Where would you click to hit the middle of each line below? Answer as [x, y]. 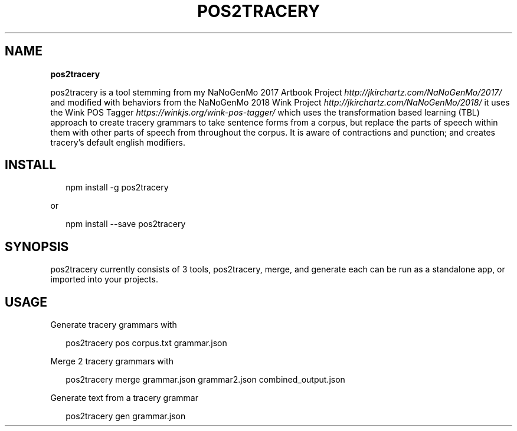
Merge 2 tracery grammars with [112, 361]
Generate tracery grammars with [114, 325]
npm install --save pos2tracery [126, 224]
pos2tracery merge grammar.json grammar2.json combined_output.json [205, 380]
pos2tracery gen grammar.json [126, 416]
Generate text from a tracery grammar [124, 398]
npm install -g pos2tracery [117, 187]
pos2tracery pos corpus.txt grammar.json [146, 343]
